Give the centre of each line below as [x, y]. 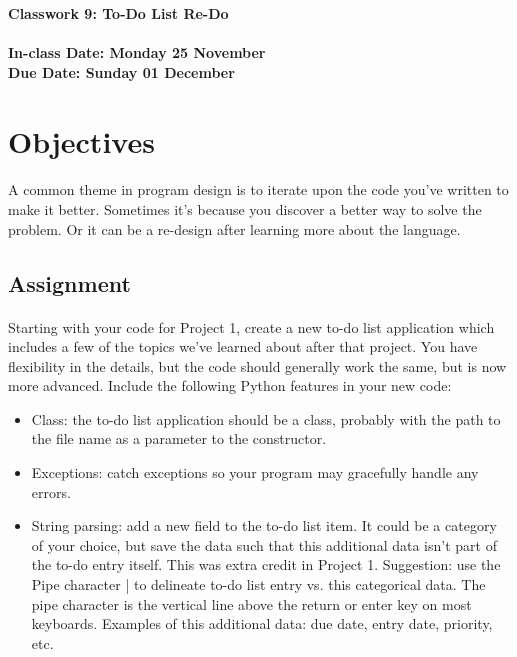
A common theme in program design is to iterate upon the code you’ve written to [258, 189]
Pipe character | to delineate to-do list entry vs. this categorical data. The [258, 584]
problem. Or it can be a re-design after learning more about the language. [234, 228]
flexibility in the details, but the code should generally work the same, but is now [257, 365]
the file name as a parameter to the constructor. [179, 438]
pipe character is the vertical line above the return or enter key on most [251, 603]
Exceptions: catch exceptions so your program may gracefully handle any [255, 472]
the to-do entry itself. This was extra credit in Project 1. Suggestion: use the [266, 564]
